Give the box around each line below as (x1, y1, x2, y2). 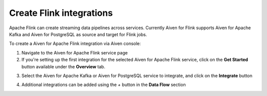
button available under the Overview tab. (21, 63, 106, 69)
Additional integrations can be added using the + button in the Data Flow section (21, 82, 186, 88)
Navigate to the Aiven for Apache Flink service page (21, 49, 128, 55)
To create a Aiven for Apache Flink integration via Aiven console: (9, 41, 141, 47)
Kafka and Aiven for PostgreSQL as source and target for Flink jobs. (9, 31, 147, 37)
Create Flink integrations (9, 7, 113, 18)
